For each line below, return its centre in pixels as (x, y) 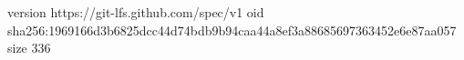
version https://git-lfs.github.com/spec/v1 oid (136, 12)
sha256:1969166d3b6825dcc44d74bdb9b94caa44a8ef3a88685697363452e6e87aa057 (232, 30)
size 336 (29, 48)
